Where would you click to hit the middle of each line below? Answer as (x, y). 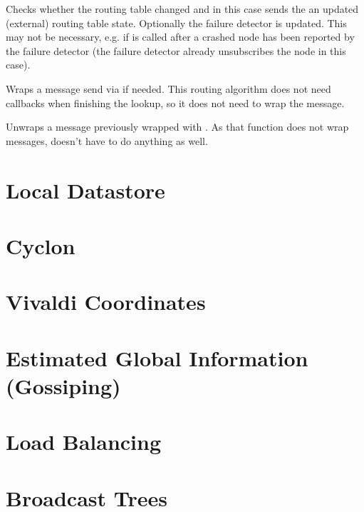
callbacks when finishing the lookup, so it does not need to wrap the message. (175, 102)
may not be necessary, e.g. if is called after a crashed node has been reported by (180, 37)
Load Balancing (84, 442)
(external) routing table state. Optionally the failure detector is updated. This (176, 22)
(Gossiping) (63, 385)
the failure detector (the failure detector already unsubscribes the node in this (176, 50)
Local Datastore (85, 190)
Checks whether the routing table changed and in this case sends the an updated (182, 9)
